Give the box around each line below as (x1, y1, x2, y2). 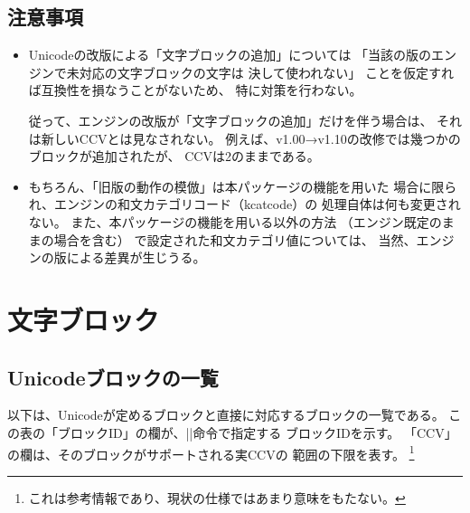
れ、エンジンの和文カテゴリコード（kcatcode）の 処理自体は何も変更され (28, 195, 461, 214)
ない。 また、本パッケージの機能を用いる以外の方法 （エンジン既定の (28, 212, 442, 231)
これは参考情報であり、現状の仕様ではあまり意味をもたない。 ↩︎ (28, 488, 406, 507)
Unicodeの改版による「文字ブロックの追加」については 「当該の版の (28, 45, 432, 64)
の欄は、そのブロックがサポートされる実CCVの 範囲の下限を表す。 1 (7, 442, 415, 463)
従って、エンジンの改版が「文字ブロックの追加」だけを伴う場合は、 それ (28, 110, 463, 129)
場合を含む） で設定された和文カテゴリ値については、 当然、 (53, 230, 417, 249)
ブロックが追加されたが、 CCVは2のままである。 (28, 147, 320, 166)
